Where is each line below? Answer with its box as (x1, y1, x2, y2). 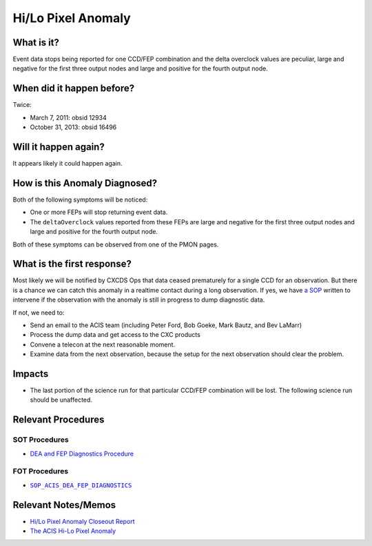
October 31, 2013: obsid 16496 (30, 123, 117, 131)
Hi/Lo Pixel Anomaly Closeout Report (30, 517, 135, 525)
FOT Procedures (12, 467, 69, 476)
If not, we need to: (12, 308, 65, 317)
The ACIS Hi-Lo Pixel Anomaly (30, 527, 116, 535)
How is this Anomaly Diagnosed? (12, 177, 158, 189)
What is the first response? (12, 258, 132, 270)
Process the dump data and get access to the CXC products (30, 331, 201, 339)
